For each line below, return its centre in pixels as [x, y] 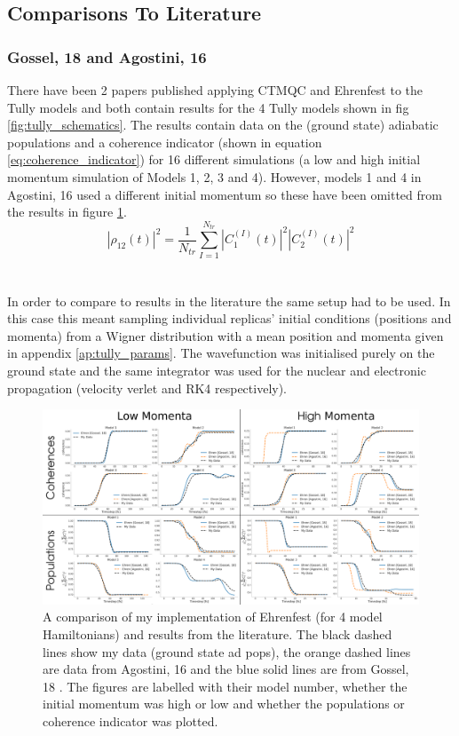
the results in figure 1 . [67, 212]
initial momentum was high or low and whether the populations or [224, 704]
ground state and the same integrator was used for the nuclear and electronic [217, 371]
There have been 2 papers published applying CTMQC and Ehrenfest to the [215, 90]
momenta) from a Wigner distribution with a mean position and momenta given [226, 335]
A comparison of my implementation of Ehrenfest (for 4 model [213, 617]
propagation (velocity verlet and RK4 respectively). [147, 388]
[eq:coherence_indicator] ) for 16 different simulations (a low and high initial [214, 159]
